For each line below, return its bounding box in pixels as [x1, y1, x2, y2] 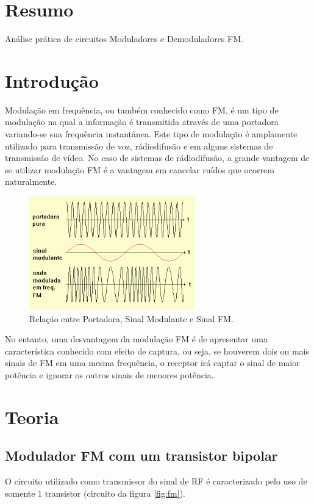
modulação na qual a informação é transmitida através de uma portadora [5, 115, 279, 128]
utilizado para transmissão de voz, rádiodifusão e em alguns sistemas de [5, 139, 273, 152]
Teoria [5, 404, 59, 429]
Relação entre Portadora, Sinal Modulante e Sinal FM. [29, 312, 234, 325]
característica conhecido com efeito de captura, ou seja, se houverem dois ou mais [5, 344, 310, 357]
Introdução [5, 68, 99, 93]
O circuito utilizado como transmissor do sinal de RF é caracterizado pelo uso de [5, 475, 307, 488]
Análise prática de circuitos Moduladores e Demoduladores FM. [5, 32, 243, 45]
